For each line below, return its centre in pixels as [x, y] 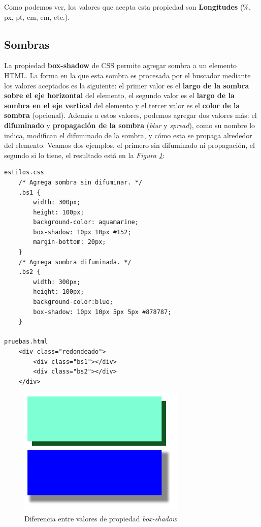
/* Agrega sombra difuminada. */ [75, 262]
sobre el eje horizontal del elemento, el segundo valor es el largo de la [119, 95]
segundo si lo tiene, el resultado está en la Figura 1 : [84, 155]
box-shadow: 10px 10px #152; [82, 232]
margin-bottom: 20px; [70, 242]
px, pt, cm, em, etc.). [37, 17]
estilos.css [24, 173]
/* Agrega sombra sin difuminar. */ [80, 182]
